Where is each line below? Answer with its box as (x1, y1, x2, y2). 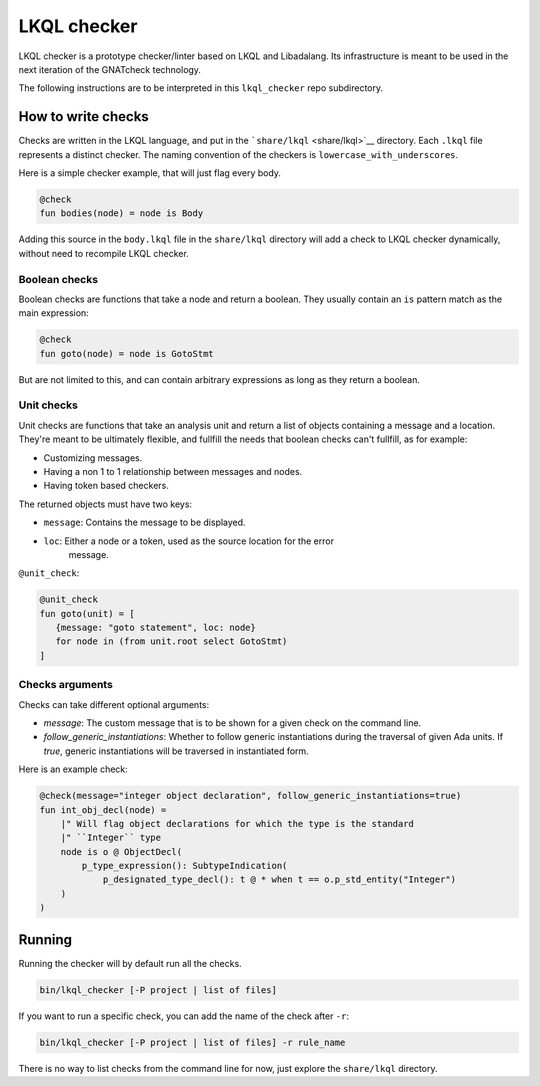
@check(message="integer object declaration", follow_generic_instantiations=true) (39, 790, 462, 802)
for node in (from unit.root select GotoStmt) (55, 636, 288, 647)
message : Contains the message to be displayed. (43, 516, 246, 529)
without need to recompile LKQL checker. (18, 247, 189, 259)
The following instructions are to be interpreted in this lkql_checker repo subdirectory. (18, 82, 384, 94)
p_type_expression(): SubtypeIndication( (81, 860, 288, 872)
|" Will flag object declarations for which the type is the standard (60, 818, 415, 829)
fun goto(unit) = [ (39, 608, 135, 619)
